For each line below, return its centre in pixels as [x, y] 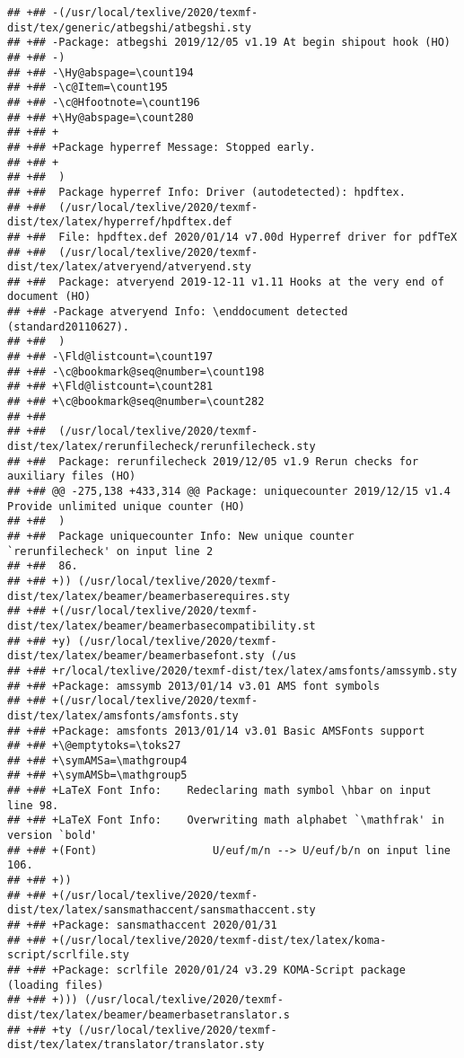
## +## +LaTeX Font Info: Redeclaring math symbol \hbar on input [219, 791]
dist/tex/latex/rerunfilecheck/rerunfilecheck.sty [162, 447]
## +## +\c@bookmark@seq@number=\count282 [136, 402]
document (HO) [49, 297]
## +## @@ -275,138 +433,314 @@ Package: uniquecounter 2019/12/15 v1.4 [229, 491]
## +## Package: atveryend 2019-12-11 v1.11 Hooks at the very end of [226, 282]
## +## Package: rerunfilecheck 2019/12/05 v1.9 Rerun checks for [213, 461]
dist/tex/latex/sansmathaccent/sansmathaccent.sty [162, 910]
